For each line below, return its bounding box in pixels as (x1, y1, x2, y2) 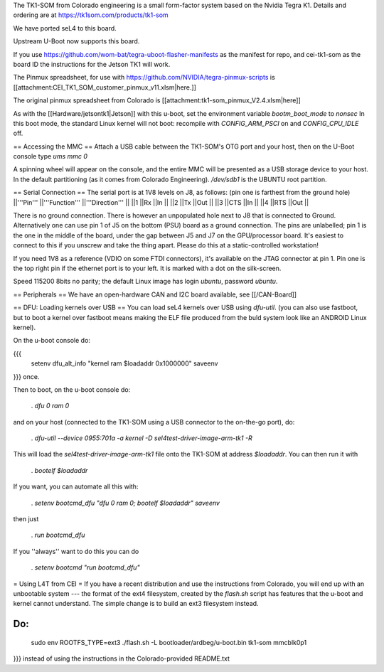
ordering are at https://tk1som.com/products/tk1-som (13, 11, 169, 19)
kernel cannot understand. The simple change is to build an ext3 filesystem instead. (13, 599, 259, 608)
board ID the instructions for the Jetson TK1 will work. (13, 60, 171, 68)
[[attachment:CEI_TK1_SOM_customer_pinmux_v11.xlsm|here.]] (13, 82, 197, 92)
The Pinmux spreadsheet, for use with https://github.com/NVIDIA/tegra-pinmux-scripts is (13, 73, 275, 82)
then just (13, 515, 39, 523)
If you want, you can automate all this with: (13, 482, 139, 491)
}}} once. (13, 372, 40, 380)
